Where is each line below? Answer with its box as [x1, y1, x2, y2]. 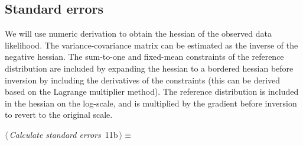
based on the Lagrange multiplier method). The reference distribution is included [5, 85, 299, 98]
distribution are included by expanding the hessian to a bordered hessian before [5, 62, 294, 74]
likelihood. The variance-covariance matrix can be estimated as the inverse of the [5, 38, 298, 51]
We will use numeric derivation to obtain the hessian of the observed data [5, 27, 272, 40]
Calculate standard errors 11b [9, 128, 118, 140]
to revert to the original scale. [5, 108, 113, 121]
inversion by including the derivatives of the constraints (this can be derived [5, 73, 281, 86]
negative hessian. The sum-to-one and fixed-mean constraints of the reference [5, 50, 284, 63]
